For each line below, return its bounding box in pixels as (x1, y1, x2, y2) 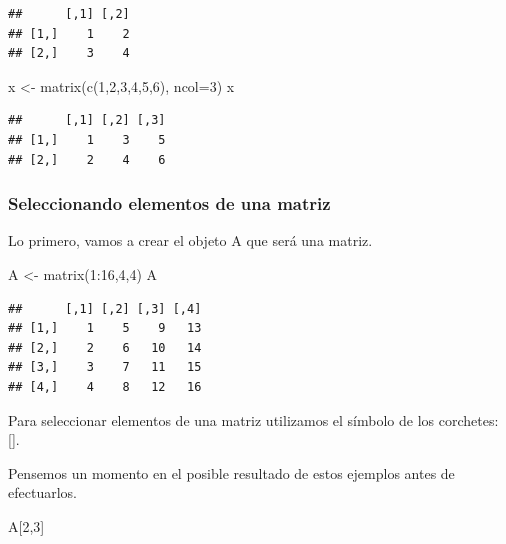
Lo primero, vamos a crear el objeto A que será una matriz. (8, 230, 373, 251)
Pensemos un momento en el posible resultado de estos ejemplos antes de (8, 462, 455, 483)
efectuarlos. (8, 482, 77, 503)
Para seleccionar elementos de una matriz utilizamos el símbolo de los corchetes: (8, 409, 499, 430)
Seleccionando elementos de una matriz (8, 191, 331, 216)
